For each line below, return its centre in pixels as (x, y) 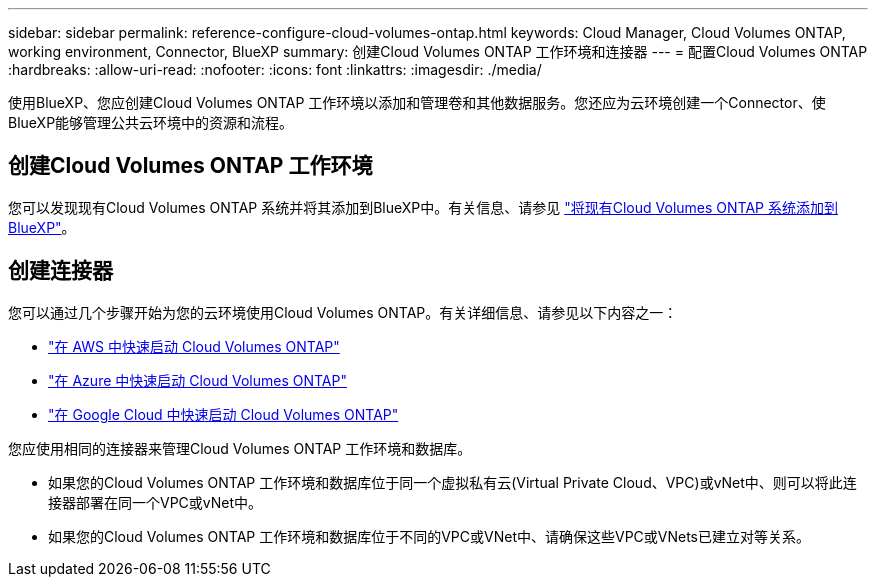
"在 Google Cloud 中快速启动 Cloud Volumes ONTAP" (223, 414)
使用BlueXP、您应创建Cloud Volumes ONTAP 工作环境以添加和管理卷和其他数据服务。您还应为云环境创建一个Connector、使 (417, 102)
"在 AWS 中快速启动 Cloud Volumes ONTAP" (194, 346)
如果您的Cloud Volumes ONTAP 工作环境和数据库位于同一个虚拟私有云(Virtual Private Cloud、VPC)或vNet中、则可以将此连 (452, 482)
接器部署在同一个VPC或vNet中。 (155, 502)
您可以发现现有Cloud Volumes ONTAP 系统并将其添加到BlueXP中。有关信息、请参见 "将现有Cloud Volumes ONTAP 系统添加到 (423, 207)
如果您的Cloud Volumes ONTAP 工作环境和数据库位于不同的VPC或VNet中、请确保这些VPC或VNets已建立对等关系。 (429, 536)
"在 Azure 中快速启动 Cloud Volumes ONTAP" (197, 380)
